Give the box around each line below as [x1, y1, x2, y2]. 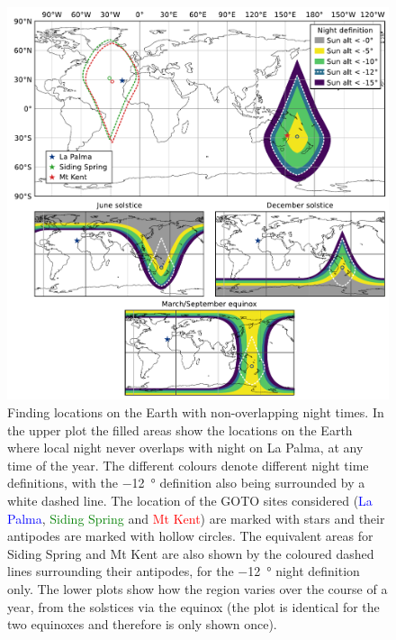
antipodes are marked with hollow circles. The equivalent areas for [7, 526, 373, 545]
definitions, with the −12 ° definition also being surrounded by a [7, 473, 365, 492]
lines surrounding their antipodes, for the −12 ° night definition [7, 562, 360, 581]
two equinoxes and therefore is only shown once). [7, 615, 277, 634]
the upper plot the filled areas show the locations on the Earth [7, 420, 353, 439]
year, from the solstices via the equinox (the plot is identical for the [7, 597, 380, 616]
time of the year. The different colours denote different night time [7, 455, 369, 474]
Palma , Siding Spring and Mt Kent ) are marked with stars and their [7, 508, 385, 527]
